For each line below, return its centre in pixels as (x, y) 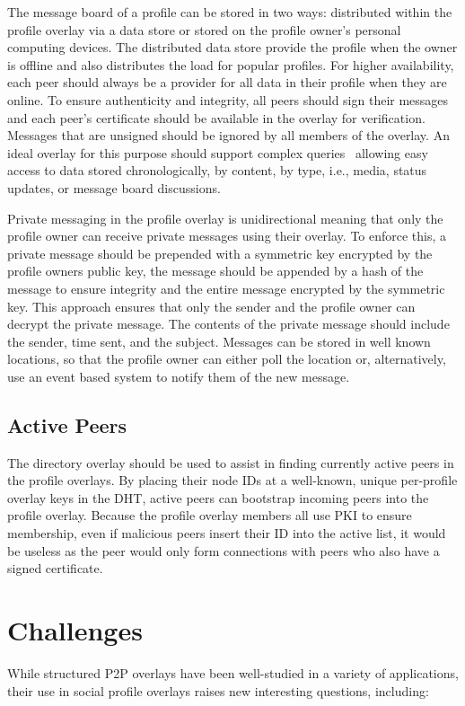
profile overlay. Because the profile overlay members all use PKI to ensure (210, 515)
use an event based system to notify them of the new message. (179, 376)
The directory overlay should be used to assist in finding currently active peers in (231, 462)
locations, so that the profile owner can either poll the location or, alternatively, (227, 359)
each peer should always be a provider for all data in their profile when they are (227, 82)
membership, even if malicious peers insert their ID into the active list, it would (227, 533)
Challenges (75, 630)
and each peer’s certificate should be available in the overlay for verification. (216, 117)
